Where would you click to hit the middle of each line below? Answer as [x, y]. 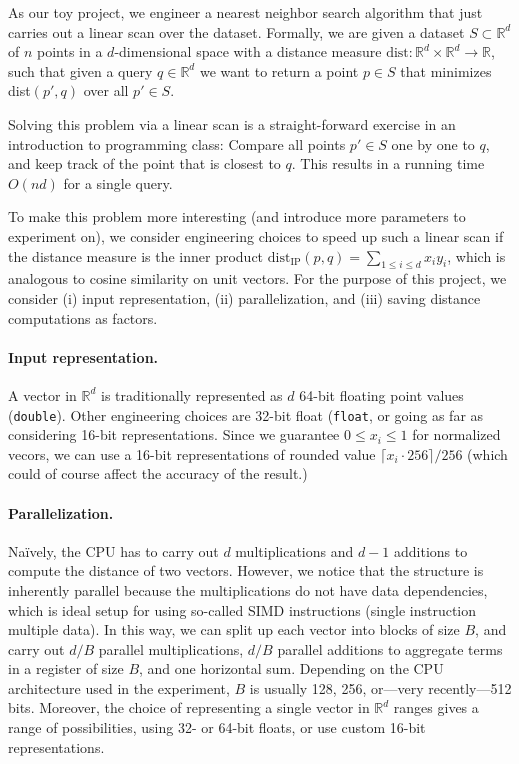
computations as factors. [83, 317]
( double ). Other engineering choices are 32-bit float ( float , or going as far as [246, 414]
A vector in [42, 394]
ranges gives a [436, 707]
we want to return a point [279, 70]
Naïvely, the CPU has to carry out [113, 550]
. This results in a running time [388, 163]
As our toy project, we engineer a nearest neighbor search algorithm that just [245, 12]
